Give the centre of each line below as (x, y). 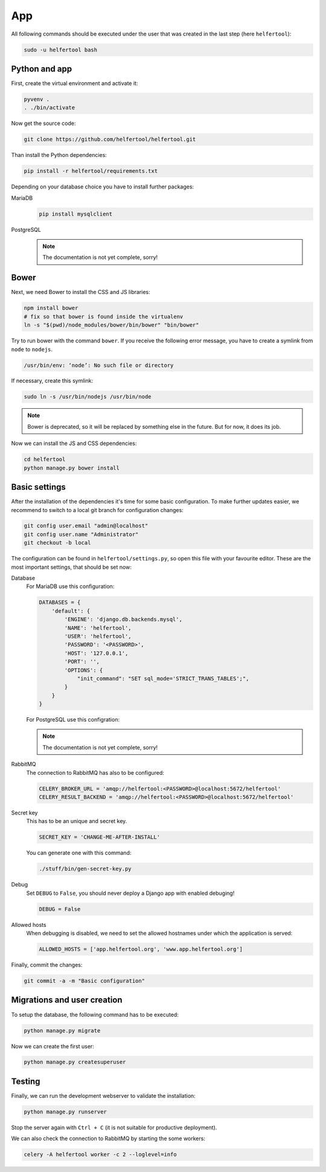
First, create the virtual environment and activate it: (75, 83)
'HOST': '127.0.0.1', (96, 653)
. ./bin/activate (50, 108)
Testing (26, 1081)
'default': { (71, 611)
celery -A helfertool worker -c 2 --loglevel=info (101, 1154)
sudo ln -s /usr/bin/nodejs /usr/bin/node (88, 397)
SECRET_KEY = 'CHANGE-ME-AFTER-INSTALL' (99, 837)
